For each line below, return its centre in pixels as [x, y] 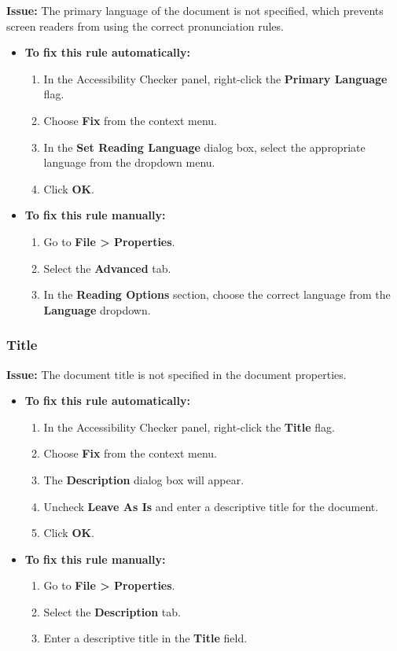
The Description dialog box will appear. [144, 479]
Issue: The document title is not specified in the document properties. [176, 374]
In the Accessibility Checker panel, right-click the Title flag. [189, 427]
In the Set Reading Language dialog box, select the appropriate [204, 147]
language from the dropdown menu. [129, 162]
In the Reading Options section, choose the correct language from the [217, 294]
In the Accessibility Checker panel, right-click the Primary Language [215, 78]
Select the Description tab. [112, 611]
